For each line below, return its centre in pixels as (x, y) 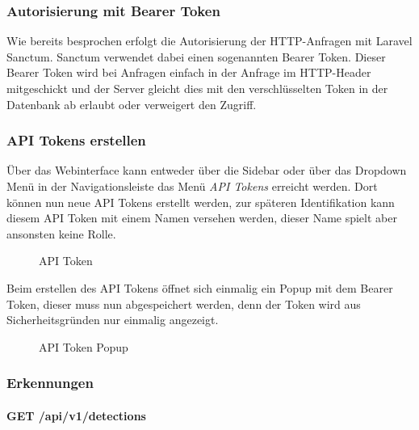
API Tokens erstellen (76, 140)
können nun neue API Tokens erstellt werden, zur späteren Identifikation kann (201, 202)
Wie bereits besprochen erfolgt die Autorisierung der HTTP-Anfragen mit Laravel (209, 41)
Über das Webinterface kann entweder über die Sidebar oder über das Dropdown (207, 170)
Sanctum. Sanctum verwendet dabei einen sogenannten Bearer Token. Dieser (196, 56)
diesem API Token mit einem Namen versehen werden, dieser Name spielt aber (202, 218)
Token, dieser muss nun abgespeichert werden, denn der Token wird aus (184, 304)
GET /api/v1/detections (76, 415)
